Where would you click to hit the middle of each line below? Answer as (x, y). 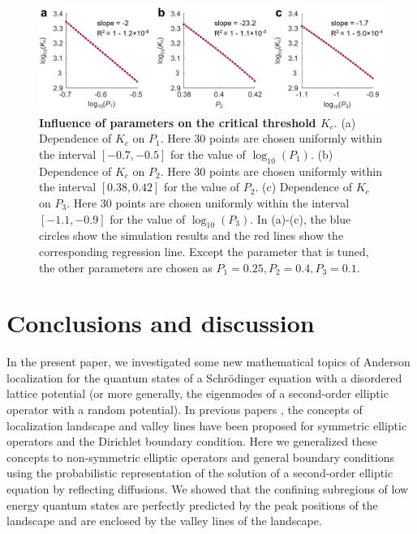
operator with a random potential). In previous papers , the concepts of (185, 410)
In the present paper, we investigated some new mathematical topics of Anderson (208, 362)
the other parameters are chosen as (126, 267)
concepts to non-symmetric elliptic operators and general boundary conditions (201, 457)
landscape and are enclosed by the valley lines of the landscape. (164, 521)
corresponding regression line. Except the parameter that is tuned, (204, 251)
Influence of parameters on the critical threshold (178, 122)
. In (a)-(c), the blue (301, 218)
